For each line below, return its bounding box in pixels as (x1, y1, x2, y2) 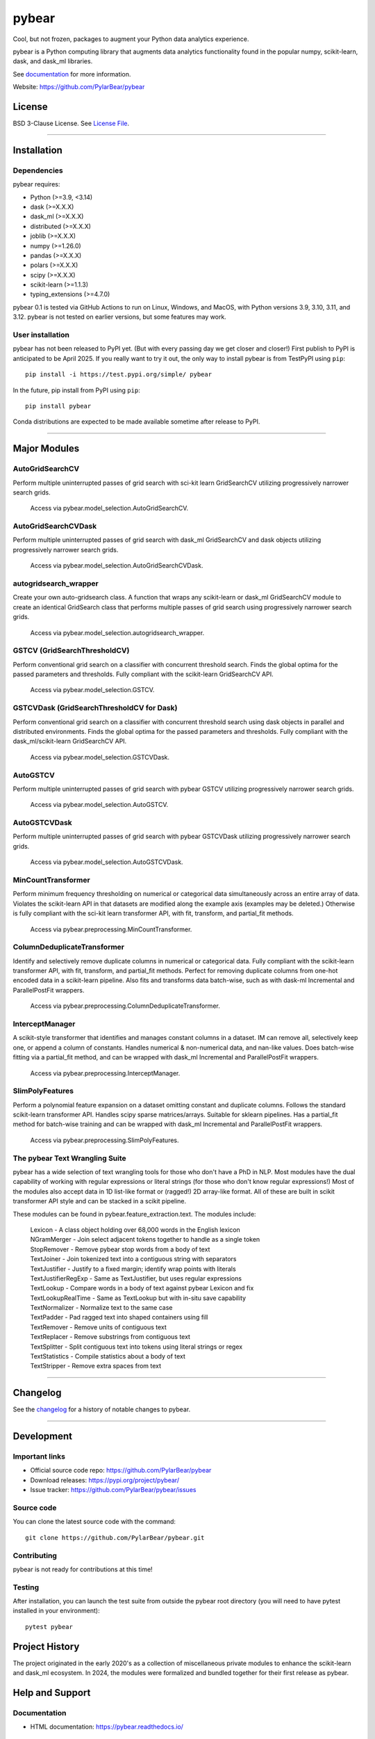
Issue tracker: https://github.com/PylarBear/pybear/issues (30, 1486, 197, 1494)
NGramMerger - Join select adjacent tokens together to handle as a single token (30, 1235, 260, 1244)
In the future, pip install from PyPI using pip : (12, 386, 140, 394)
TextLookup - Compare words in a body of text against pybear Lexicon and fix (30, 1284, 254, 1292)
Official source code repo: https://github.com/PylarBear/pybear (30, 1466, 212, 1475)
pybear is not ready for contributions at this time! (12, 1565, 153, 1573)
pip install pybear (25, 402, 92, 410)
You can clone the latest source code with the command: (12, 1517, 176, 1526)
